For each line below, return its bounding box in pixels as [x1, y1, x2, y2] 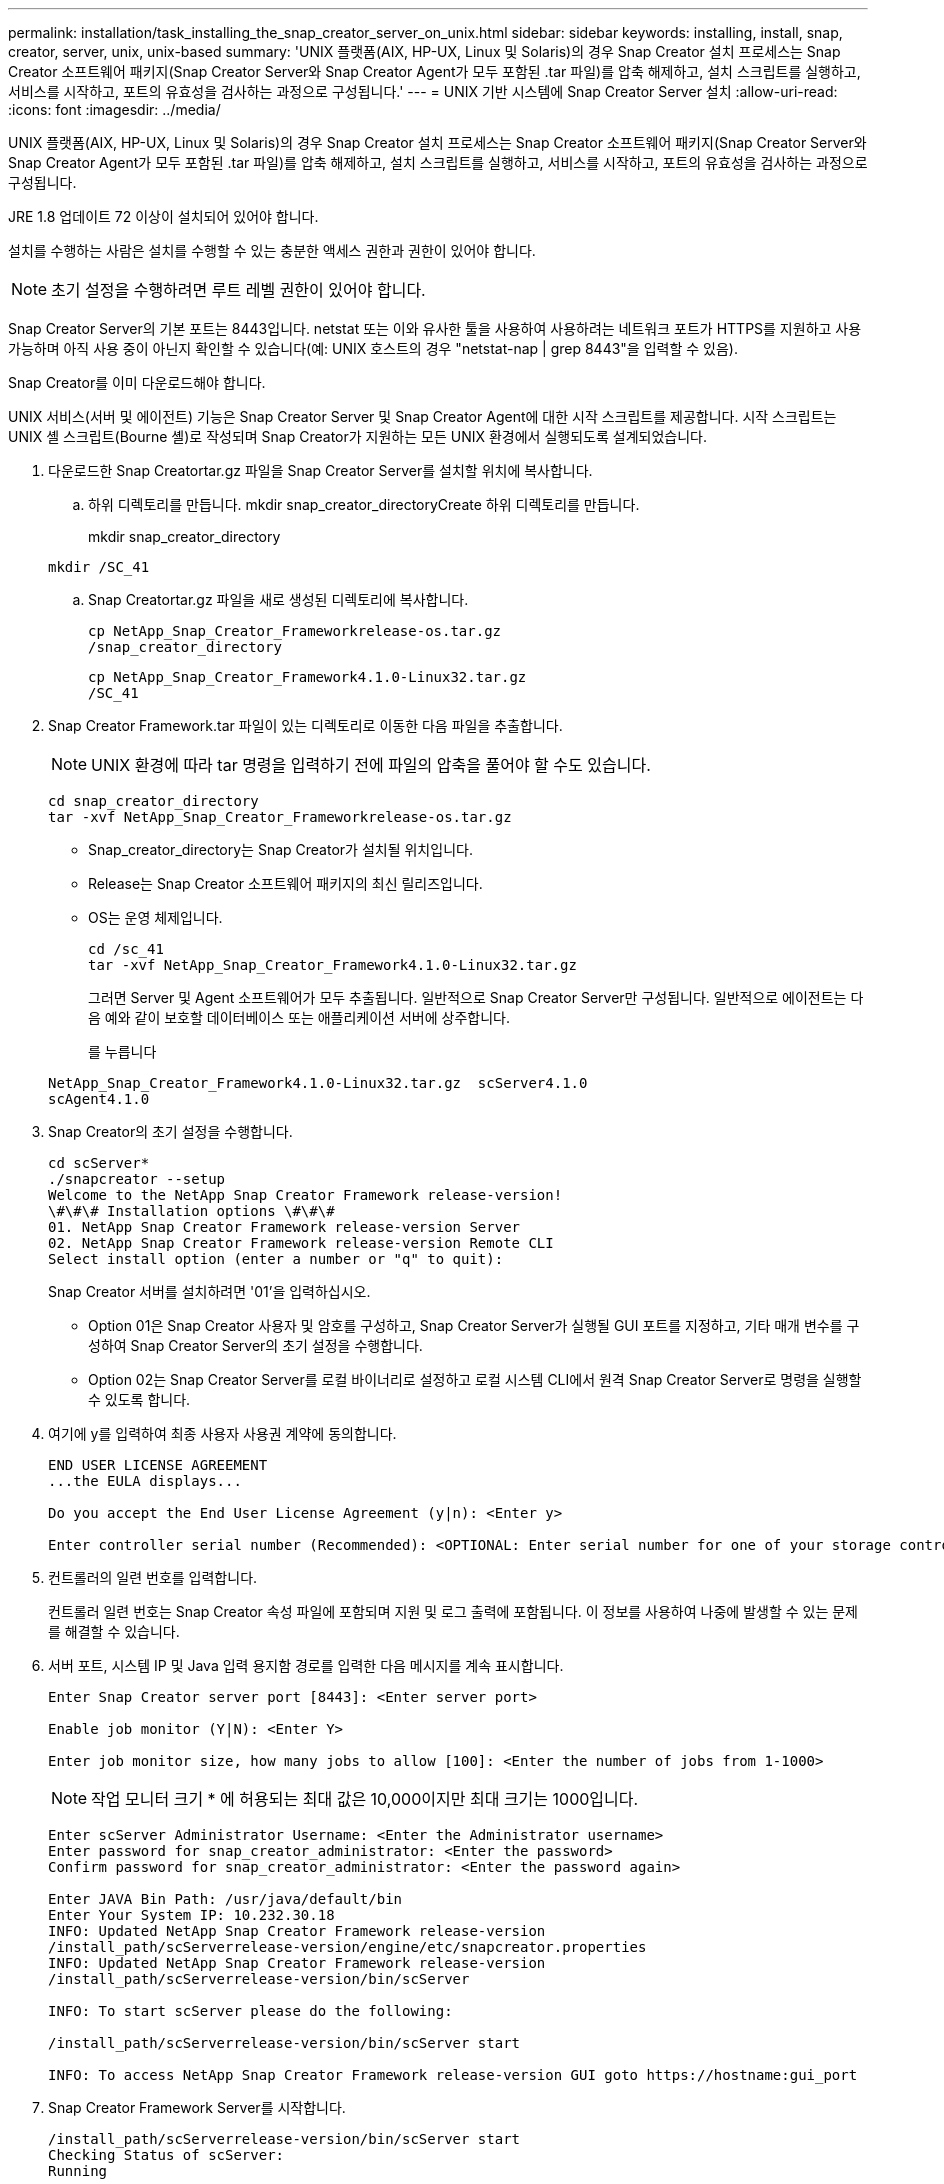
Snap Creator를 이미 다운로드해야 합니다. [8, 374, 266, 391]
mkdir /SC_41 [48, 559, 150, 575]
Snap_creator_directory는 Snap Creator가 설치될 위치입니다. [88, 841, 473, 858]
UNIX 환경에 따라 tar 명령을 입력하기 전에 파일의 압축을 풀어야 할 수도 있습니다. [91, 755, 651, 775]
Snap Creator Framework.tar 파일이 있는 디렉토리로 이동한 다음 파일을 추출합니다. [48, 717, 563, 734]
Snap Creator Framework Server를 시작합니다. [48, 2099, 346, 2116]
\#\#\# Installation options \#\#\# [48, 1203, 335, 1219]
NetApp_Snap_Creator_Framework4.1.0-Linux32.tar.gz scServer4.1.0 [48, 1075, 588, 1091]
